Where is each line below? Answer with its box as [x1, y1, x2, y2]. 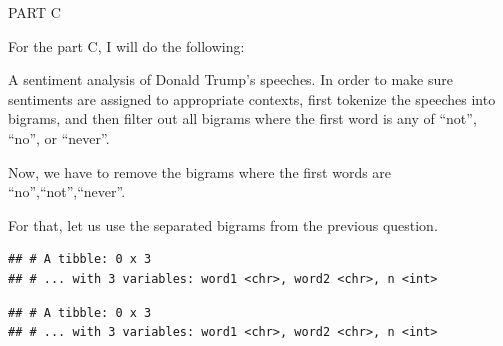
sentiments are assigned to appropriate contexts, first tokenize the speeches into [8, 88, 496, 109]
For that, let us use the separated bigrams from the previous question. [8, 214, 438, 235]
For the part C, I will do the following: [8, 35, 245, 56]
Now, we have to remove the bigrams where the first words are [8, 161, 392, 182]
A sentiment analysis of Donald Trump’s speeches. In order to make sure [8, 69, 453, 90]
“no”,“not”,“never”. [8, 181, 126, 202]
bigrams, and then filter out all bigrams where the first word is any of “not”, [8, 108, 477, 129]
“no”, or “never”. [8, 127, 110, 148]
